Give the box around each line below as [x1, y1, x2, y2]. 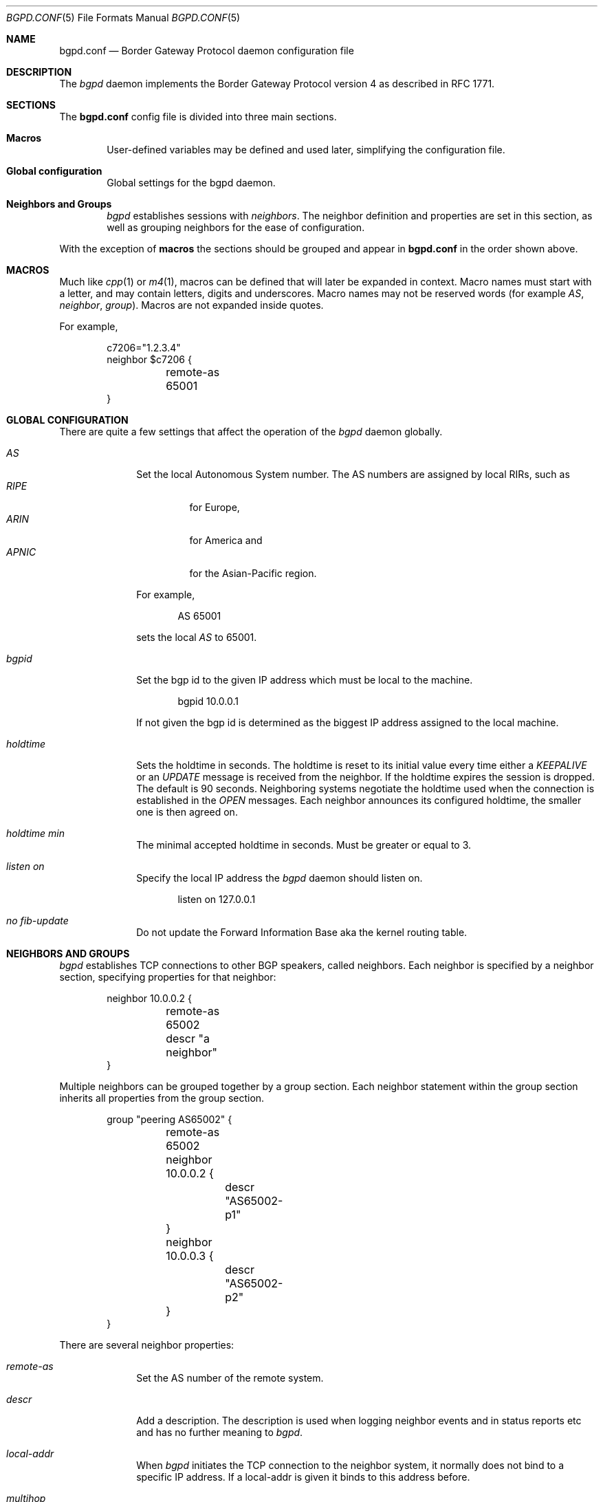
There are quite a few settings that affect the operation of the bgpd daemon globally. [59, 426, 443, 437]
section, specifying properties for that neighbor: [59, 971, 276, 983]
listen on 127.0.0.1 [177, 893, 256, 905]
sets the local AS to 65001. [136, 631, 257, 643]
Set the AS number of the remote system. [136, 1372, 324, 1384]
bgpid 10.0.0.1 [177, 695, 239, 707]
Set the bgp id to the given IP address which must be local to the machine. [136, 674, 473, 686]
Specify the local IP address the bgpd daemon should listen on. [136, 872, 423, 884]
